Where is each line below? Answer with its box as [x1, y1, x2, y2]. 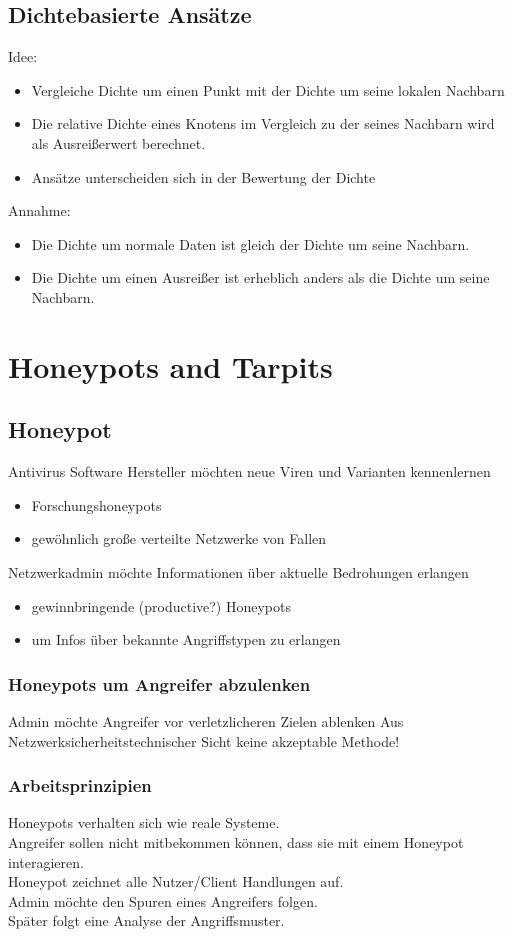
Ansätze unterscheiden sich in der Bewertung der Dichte [31, 166, 376, 187]
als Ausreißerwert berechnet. [31, 132, 206, 153]
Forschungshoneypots [31, 494, 162, 515]
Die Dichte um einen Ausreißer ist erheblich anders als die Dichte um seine [31, 267, 490, 288]
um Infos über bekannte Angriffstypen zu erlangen [31, 629, 341, 650]
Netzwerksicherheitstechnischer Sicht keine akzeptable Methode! [8, 730, 400, 751]
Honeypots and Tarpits [8, 345, 333, 386]
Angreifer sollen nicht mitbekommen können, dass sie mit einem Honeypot [8, 831, 464, 852]
